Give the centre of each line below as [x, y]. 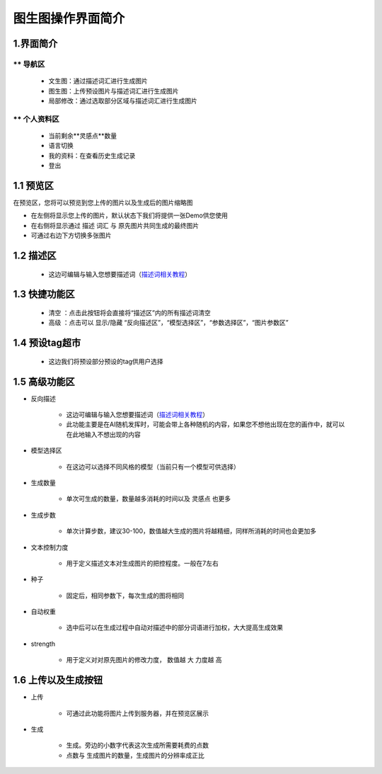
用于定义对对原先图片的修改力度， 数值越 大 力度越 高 [144, 660]
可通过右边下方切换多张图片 [71, 235]
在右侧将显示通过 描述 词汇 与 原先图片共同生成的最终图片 [115, 225]
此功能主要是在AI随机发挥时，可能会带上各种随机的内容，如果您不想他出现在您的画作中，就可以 [206, 424]
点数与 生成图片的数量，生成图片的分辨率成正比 [135, 755]
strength [43, 644]
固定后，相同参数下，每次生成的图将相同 [125, 596]
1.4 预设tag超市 [47, 343]
